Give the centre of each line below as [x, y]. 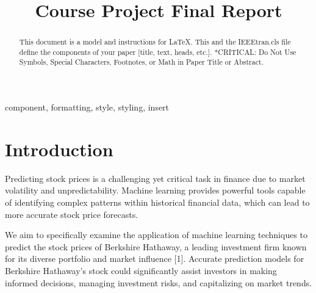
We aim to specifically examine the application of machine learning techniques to [156, 235]
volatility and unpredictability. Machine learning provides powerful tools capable [155, 190]
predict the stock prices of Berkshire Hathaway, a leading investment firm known [156, 246]
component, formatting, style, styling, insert [87, 107]
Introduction [59, 149]
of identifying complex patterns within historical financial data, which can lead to [157, 202]
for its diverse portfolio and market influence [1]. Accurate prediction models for [155, 259]
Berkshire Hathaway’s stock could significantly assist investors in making [141, 271]
